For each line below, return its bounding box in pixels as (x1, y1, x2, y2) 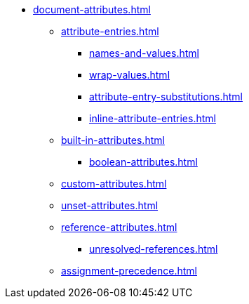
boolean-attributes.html (89, 156, 198, 168)
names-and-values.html (89, 47, 199, 59)
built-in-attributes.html (61, 134, 165, 146)
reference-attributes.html (61, 221, 177, 233)
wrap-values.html (89, 69, 170, 81)
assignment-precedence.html (61, 265, 197, 277)
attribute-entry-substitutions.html (89, 91, 243, 103)
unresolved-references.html (89, 243, 218, 255)
